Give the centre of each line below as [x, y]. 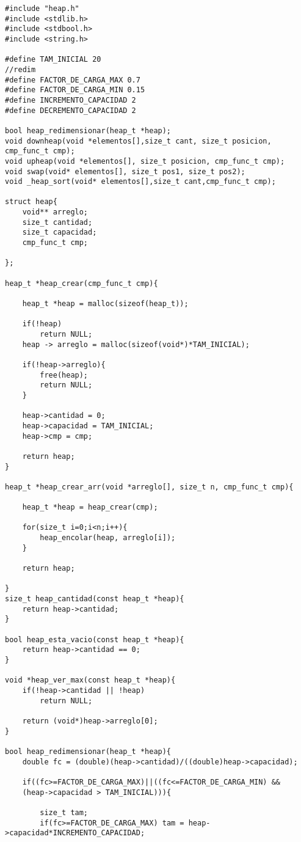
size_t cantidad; [57, 222]
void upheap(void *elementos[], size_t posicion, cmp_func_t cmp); [145, 161]
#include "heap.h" [42, 9]
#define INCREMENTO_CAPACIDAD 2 [71, 100]
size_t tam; [64, 812]
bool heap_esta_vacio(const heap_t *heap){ [95, 639]
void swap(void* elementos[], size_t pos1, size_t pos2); [125, 171]
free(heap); [64, 375]
